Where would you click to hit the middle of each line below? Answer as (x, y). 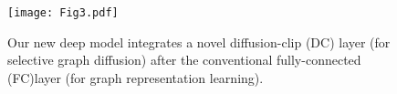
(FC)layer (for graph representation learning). (136, 77)
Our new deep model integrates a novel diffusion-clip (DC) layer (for (199, 42)
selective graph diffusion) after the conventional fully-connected (184, 60)
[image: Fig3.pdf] (63, 13)
